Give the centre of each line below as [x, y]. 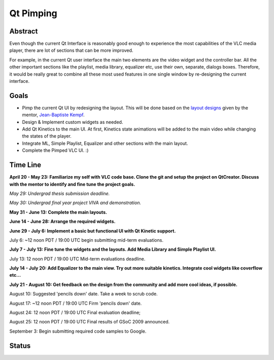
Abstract [24, 31]
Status [20, 346]
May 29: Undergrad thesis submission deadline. [60, 193]
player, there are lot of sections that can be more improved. [71, 50]
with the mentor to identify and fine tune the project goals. [72, 184]
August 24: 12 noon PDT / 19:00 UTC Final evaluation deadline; [75, 313]
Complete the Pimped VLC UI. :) [55, 150]
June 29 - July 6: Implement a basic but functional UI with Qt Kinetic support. [93, 231]
